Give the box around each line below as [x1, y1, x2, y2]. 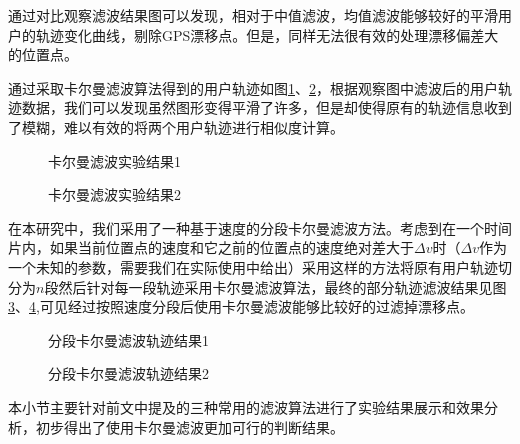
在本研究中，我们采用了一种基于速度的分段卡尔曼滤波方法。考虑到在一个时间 [8, 217, 512, 238]
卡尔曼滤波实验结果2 [48, 184, 181, 205]
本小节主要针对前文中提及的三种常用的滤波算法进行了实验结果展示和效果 [8, 396, 484, 417]
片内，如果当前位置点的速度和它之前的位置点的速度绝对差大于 [8, 237, 414, 258]
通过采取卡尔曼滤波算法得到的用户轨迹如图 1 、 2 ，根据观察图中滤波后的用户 [8, 77, 498, 98]
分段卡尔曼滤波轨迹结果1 [48, 329, 209, 350]
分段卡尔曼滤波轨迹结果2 [48, 363, 209, 384]
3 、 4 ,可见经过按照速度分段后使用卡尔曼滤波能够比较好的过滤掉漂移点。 [8, 296, 474, 317]
